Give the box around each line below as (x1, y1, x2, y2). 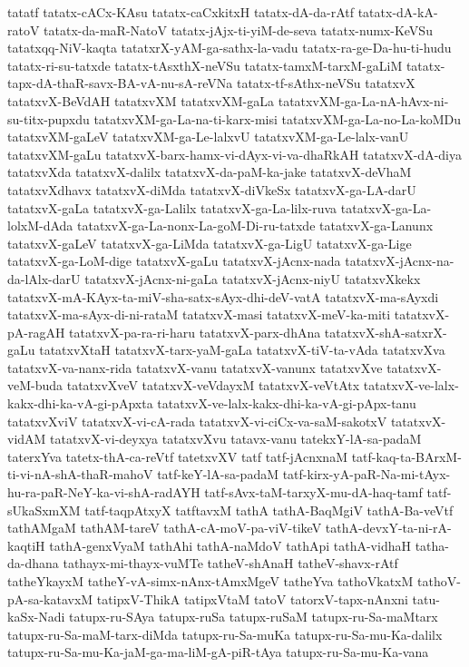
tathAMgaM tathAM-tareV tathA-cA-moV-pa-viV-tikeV (7, 518, 322, 537)
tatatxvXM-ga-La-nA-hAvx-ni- (278, 91, 449, 110)
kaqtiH (7, 535, 45, 554)
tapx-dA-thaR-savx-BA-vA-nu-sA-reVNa (7, 74, 233, 93)
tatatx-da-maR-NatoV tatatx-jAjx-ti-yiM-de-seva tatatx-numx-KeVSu (44, 20, 433, 39)
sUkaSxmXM (7, 500, 81, 519)
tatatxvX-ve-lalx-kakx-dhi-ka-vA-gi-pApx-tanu (157, 394, 416, 413)
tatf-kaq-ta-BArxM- (351, 446, 462, 466)
